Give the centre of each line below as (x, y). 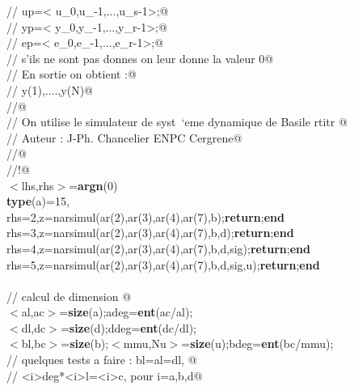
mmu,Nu (145, 343)
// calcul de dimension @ (69, 296)
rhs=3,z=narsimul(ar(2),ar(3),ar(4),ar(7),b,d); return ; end (150, 233)
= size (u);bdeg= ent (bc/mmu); (257, 343)
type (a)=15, (38, 201)
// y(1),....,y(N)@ (50, 89)
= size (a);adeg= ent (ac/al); (126, 312)
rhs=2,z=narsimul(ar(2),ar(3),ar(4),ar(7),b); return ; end (145, 216)
